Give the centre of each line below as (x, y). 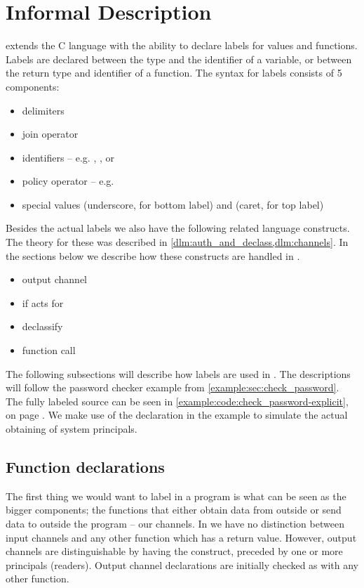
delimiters (43, 110)
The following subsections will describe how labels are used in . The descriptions (178, 373)
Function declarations (85, 466)
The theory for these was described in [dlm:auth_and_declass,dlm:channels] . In (177, 242)
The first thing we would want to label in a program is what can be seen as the (176, 496)
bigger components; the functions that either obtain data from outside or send (174, 510)
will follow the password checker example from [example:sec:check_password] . (173, 387)
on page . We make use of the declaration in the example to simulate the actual (177, 415)
